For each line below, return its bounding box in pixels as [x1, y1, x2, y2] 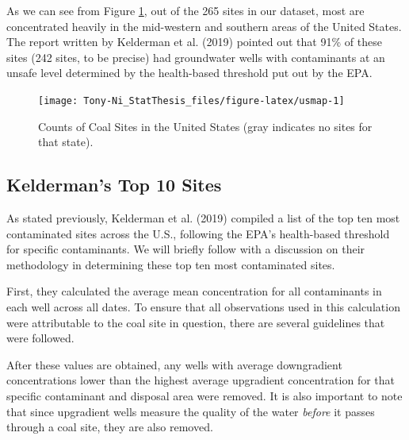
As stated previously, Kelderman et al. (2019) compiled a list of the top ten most [6, 210, 400, 226]
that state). [38, 133, 94, 150]
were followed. [6, 330, 75, 346]
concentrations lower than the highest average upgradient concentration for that [6, 372, 396, 388]
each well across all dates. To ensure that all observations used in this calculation [6, 298, 400, 315]
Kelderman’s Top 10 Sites [6, 172, 222, 197]
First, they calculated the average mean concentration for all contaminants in [6, 283, 382, 299]
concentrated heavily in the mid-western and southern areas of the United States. [6, 17, 402, 34]
